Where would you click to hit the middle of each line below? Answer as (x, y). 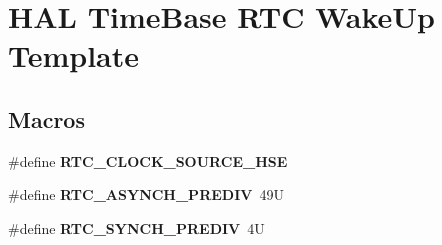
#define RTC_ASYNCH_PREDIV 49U (146, 194)
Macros (46, 118)
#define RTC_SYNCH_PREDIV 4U (136, 227)
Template (74, 55)
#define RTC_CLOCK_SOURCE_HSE (148, 160)
